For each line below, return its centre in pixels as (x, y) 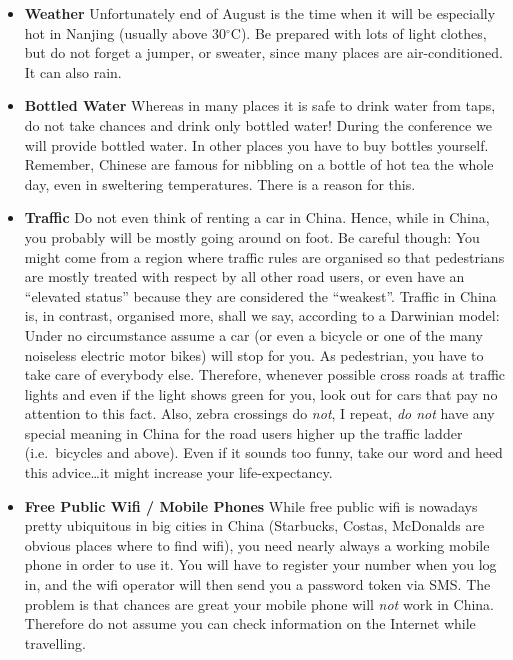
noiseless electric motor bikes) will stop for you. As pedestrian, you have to (254, 354)
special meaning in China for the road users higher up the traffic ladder (243, 432)
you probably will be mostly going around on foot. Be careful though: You (252, 236)
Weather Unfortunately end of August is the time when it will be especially (260, 13)
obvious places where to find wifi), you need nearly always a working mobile (257, 544)
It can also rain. (73, 71)
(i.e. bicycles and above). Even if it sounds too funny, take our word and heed (263, 452)
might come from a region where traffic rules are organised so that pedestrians (264, 256)
